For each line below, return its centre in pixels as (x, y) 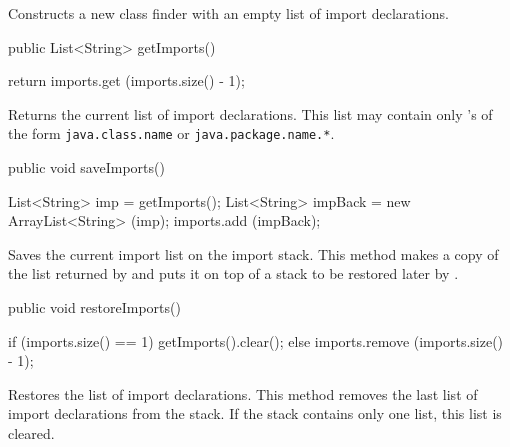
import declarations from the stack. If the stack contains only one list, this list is (255, 413)
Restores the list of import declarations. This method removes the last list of (243, 393)
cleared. (31, 432)
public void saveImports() (86, 167)
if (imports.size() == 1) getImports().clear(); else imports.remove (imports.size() (256, 340)
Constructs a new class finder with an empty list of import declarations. (228, 13)
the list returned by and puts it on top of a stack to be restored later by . (233, 273)
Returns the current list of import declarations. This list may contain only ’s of (250, 113)
